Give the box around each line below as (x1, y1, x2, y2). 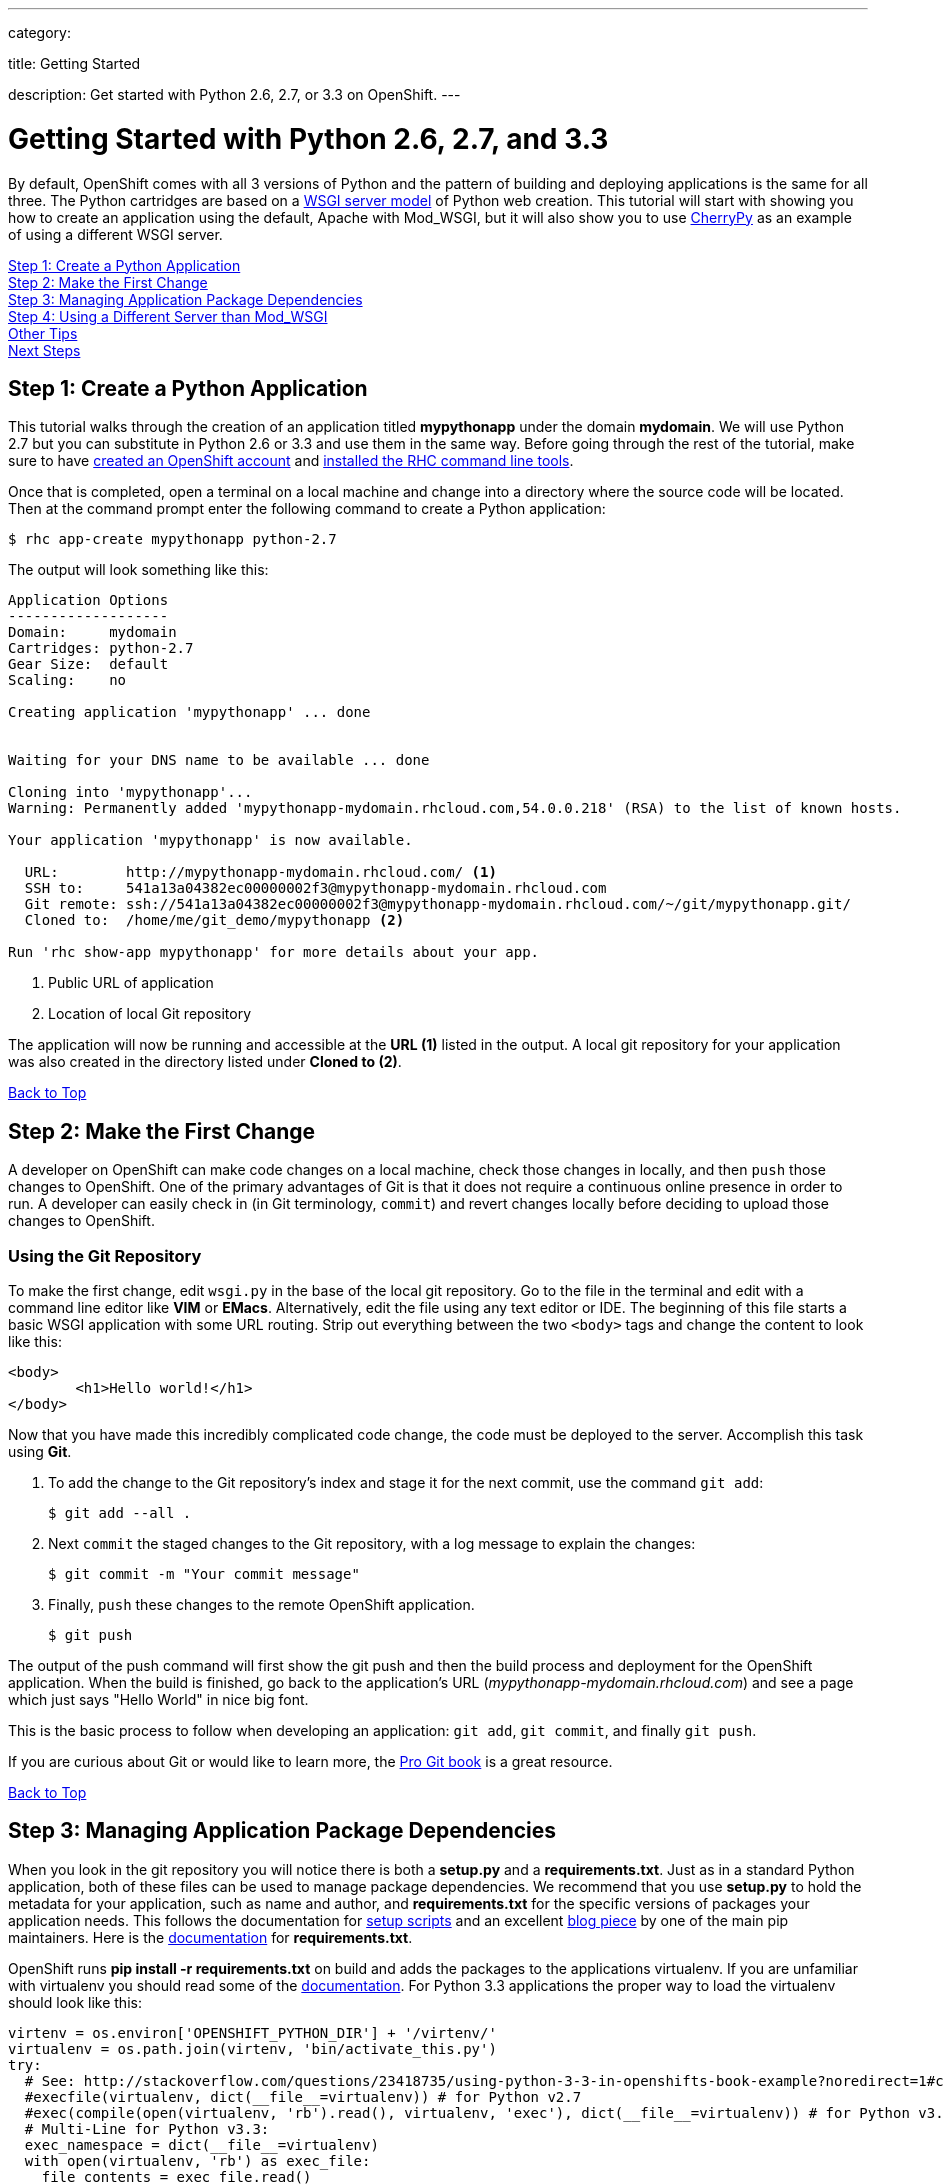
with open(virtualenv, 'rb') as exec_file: (24, 2152, 371, 2169)
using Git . (8, 1442, 72, 1460)
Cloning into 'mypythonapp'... (8, 784, 253, 801)
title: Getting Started (8, 55, 141, 72)
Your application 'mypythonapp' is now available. (8, 832, 413, 849)
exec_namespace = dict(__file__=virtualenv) (24, 2136, 379, 2153)
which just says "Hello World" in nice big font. (8, 1690, 309, 1708)
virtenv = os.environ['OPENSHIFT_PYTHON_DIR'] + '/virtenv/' (8, 2024, 497, 2041)
